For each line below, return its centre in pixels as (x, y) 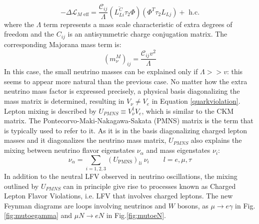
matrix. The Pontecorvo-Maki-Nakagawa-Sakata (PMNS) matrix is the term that (129, 121)
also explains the (216, 140)
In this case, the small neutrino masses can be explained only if (101, 71)
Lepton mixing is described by (50, 110)
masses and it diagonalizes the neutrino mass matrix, (85, 140)
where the (19, 24)
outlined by (21, 186)
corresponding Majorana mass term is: (63, 44)
